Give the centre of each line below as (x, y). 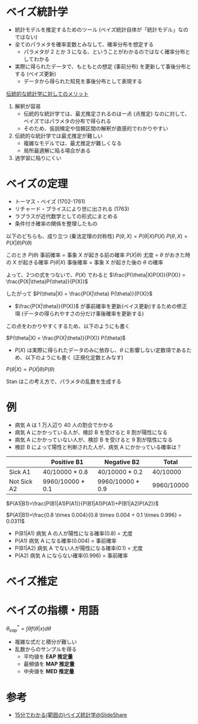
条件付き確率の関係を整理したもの (56, 223)
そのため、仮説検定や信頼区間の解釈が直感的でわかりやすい (96, 128)
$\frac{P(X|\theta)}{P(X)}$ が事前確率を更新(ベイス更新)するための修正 (101, 306)
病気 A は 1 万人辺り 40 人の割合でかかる (64, 425)
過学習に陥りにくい (38, 158)
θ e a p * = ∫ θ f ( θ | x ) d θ (29, 628)
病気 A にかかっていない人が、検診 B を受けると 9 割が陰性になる (93, 440)
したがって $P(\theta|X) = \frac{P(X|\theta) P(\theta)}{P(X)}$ (79, 293)
